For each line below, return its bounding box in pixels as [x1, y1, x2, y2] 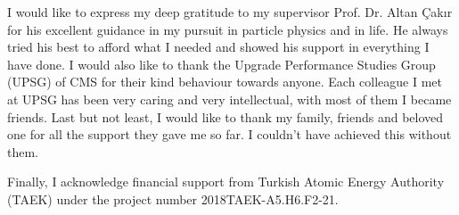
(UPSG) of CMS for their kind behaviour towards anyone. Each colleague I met [7, 72, 443, 91]
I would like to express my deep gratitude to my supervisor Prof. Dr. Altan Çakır [7, 3, 453, 21]
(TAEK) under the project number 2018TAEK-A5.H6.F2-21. [7, 189, 339, 208]
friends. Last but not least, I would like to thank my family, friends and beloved [7, 107, 444, 126]
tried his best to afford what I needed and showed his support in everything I [7, 37, 430, 56]
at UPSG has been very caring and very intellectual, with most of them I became [7, 89, 452, 108]
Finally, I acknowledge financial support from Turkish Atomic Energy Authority [7, 172, 445, 191]
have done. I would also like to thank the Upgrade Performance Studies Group [7, 54, 436, 73]
